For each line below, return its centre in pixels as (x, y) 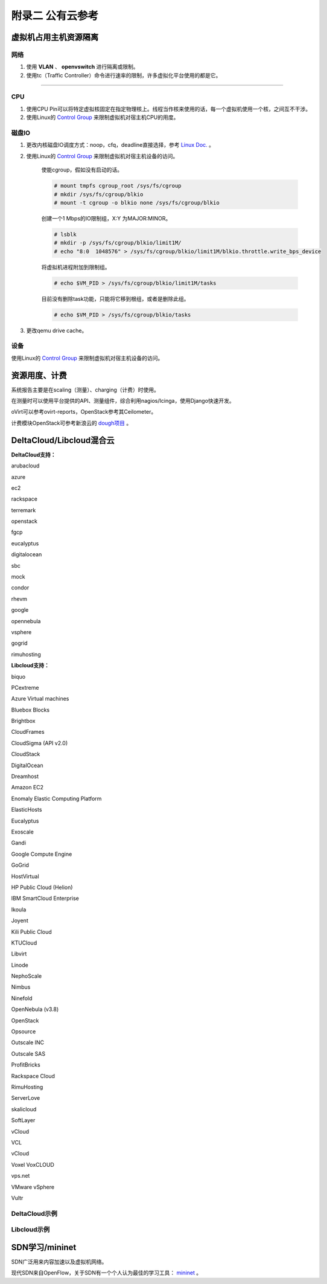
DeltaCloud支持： (34, 454)
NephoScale (27, 976)
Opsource (24, 1032)
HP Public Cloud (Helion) (42, 887)
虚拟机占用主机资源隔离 (55, 37)
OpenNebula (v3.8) (35, 1009)
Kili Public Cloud (32, 932)
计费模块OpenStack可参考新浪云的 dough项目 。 (71, 423)
